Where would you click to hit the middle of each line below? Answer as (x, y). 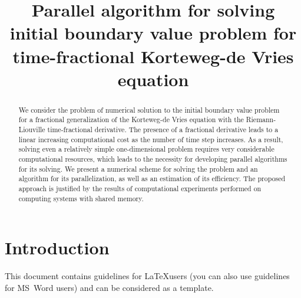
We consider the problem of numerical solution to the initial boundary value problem (149, 109)
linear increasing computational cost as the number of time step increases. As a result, (151, 139)
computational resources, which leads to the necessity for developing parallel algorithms (153, 159)
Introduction (57, 248)
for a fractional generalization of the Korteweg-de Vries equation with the (131, 119)
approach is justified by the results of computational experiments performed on (140, 188)
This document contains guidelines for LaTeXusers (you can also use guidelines (147, 276)
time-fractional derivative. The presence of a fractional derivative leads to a (163, 130)
